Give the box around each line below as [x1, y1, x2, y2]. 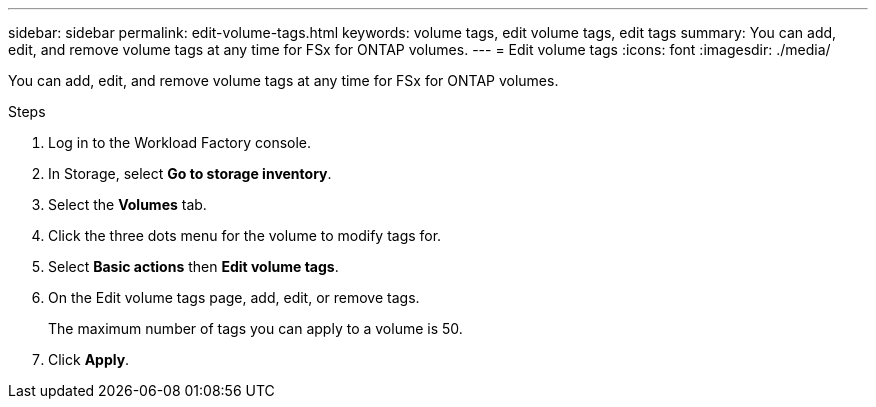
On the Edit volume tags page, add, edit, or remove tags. [48, 289, 420, 306]
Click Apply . [48, 351, 130, 368]
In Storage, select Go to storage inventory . [48, 165, 332, 182]
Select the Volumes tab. [48, 196, 207, 213]
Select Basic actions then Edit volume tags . [48, 258, 339, 275]
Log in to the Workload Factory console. [48, 134, 312, 151]
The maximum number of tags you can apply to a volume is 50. [48, 320, 463, 337]
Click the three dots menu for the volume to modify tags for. [48, 227, 442, 244]
